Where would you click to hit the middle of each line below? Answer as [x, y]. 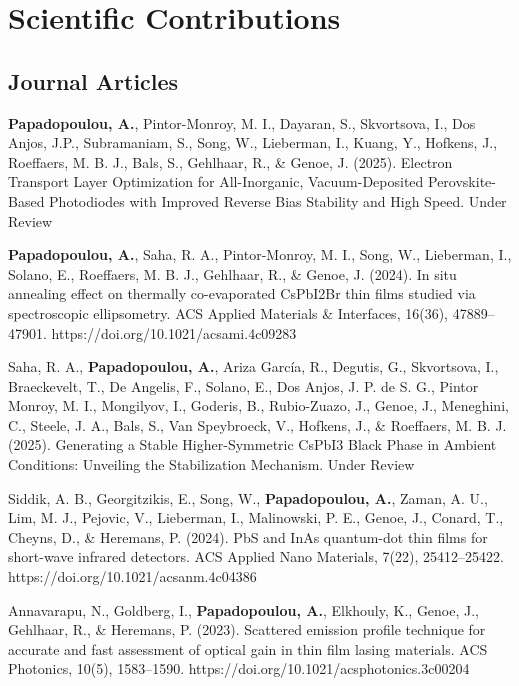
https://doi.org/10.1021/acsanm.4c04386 [132, 576]
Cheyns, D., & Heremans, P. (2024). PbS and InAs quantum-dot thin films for [248, 536]
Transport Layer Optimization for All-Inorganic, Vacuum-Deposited [216, 181]
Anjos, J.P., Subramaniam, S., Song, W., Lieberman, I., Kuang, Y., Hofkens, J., [253, 142]
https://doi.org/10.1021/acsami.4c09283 [174, 332]
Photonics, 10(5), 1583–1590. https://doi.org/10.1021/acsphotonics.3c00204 [239, 668]
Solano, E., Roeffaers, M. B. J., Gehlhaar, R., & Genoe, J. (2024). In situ [232, 273]
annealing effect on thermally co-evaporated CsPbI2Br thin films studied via [242, 293]
